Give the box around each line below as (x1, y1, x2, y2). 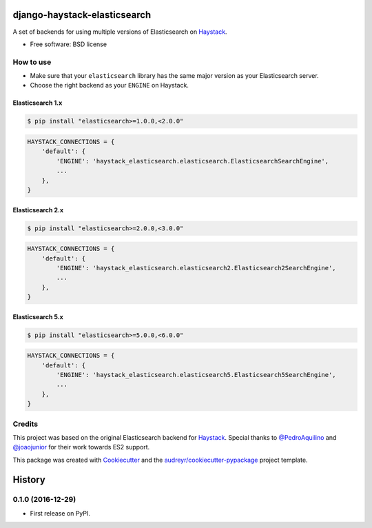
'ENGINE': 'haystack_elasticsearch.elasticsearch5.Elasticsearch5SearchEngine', (56, 371, 337, 378)
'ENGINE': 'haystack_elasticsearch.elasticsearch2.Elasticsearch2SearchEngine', (56, 264, 337, 272)
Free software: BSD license (30, 40, 107, 48)
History (12, 474, 46, 485)
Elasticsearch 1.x (12, 99, 63, 107)
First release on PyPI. (30, 509, 91, 517)
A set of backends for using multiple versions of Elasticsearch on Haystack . (12, 28, 227, 36)
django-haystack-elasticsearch (12, 9, 152, 21)
